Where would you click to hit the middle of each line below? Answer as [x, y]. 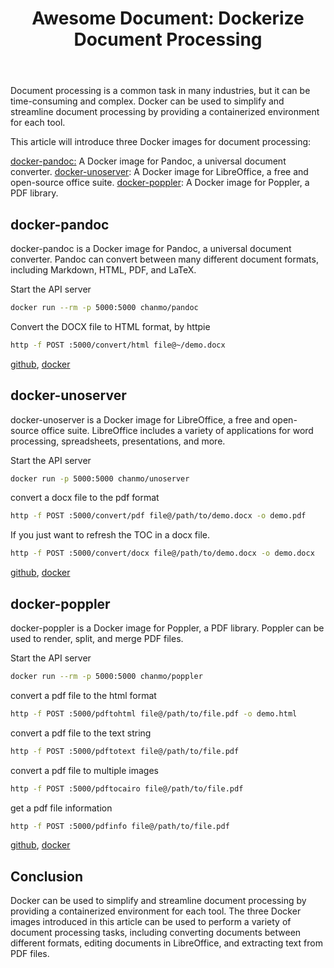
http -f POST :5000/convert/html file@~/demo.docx [118, 345]
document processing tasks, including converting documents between [156, 933]
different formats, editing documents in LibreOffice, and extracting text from [166, 943]
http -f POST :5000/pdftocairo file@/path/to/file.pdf [127, 788]
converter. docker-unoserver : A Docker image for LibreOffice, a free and [159, 172]
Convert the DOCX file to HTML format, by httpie [110, 326]
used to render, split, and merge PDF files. [97, 638]
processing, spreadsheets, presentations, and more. [118, 441]
